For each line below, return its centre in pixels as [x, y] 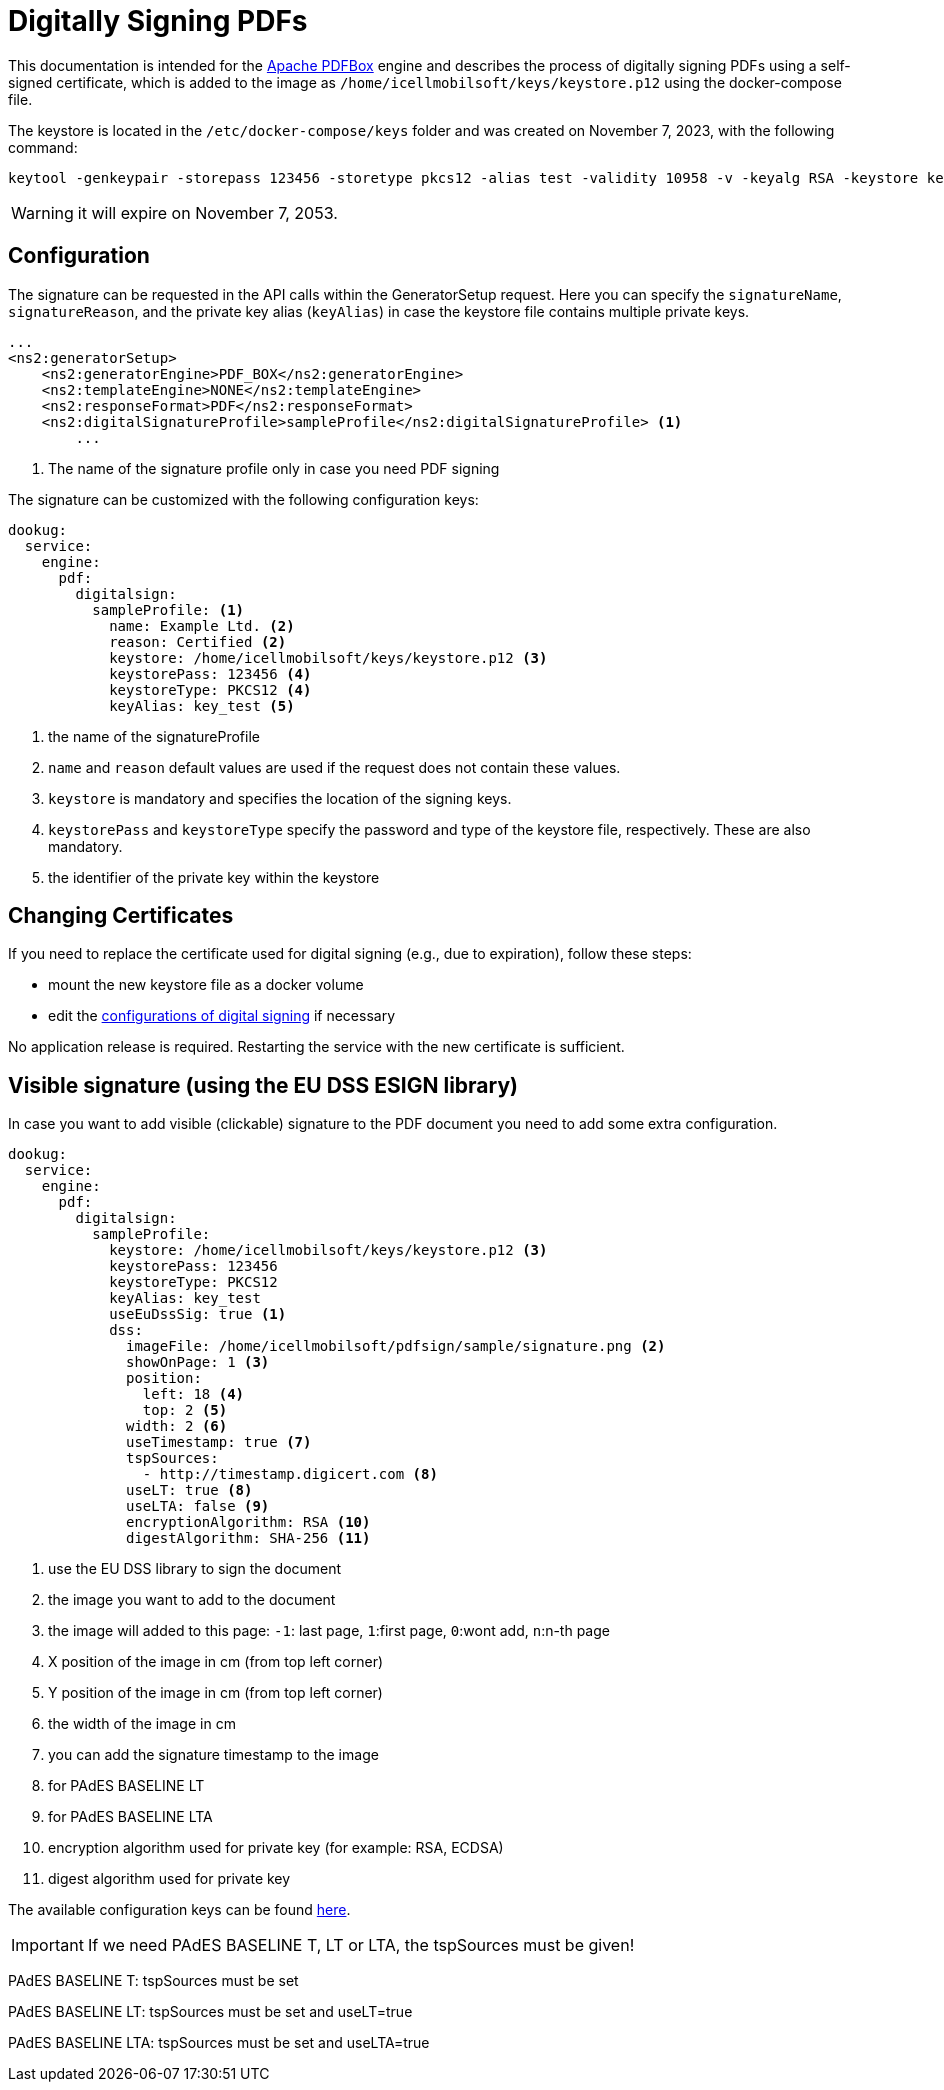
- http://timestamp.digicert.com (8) [290, 1474]
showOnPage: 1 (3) [198, 1362]
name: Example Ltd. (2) [202, 625]
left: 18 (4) [193, 1394]
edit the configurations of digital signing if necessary [222, 1016]
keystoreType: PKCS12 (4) [210, 689]
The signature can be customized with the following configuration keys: [243, 499]
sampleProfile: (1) [168, 609]
